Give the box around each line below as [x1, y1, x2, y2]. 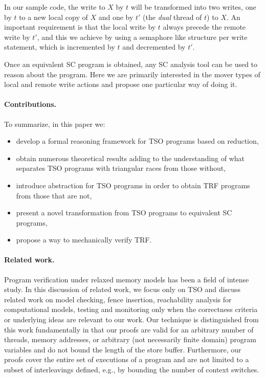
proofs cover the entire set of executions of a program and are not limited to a [4, 354, 249, 365]
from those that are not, [16, 190, 92, 201]
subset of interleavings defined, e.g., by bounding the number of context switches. [4, 364, 259, 375]
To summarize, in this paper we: [4, 118, 105, 129]
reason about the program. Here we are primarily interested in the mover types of [4, 69, 260, 79]
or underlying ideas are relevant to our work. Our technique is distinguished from [4, 314, 259, 325]
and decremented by [122, 41, 186, 52]
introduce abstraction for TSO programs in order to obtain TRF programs [16, 180, 250, 190]
